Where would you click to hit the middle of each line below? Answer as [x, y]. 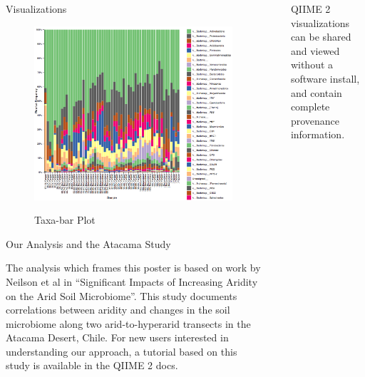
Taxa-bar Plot [65, 220]
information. [318, 134]
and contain [316, 92]
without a [312, 64]
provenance [315, 120]
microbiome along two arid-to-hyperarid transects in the [128, 323]
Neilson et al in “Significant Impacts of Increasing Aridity [132, 281]
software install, [325, 78]
